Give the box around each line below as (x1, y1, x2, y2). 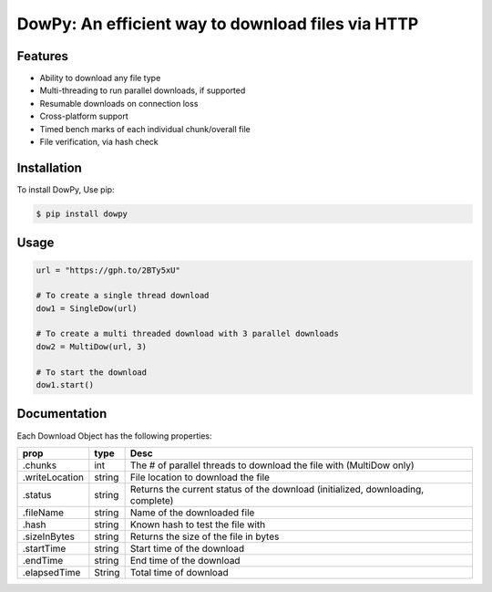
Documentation (16, 406, 108, 421)
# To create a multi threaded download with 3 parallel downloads (36, 328, 339, 339)
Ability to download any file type (39, 73, 161, 84)
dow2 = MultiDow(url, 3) (36, 341, 148, 351)
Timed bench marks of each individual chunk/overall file (39, 123, 251, 134)
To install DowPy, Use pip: (16, 183, 115, 195)
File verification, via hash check (39, 137, 159, 148)
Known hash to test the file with (129, 518, 266, 531)
